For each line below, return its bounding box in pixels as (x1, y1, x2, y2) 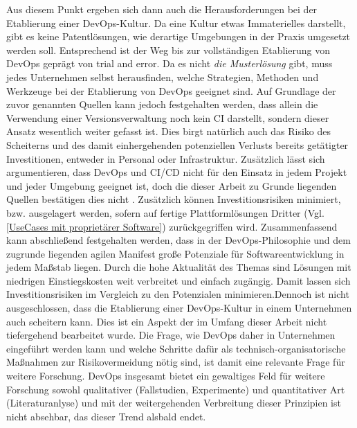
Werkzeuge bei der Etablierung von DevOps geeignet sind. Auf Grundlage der (6, 83, 336, 98)
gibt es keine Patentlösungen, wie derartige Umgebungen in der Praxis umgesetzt (6, 29, 351, 44)
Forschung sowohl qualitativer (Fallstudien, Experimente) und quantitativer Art (6, 382, 345, 396)
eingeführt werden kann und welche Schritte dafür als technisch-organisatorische (6, 341, 346, 355)
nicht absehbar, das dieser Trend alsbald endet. (6, 409, 206, 423)
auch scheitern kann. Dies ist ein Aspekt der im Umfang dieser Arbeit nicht (6, 314, 327, 328)
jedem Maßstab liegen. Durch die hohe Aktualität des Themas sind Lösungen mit (6, 260, 351, 274)
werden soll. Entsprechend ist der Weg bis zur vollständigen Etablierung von (6, 42, 331, 57)
